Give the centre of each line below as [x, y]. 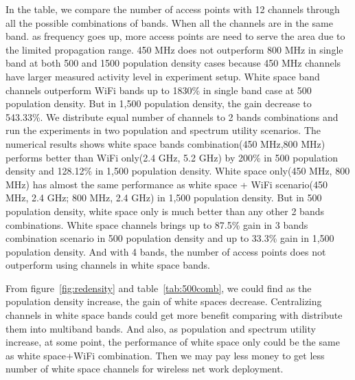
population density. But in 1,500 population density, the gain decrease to [159, 103]
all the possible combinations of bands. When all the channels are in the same [169, 22]
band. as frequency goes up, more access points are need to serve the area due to [175, 36]
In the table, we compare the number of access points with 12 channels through [173, 9]
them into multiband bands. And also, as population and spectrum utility [161, 328]
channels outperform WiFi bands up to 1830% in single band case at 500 [159, 90]
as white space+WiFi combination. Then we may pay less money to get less [165, 355]
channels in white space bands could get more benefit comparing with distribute [174, 315]
